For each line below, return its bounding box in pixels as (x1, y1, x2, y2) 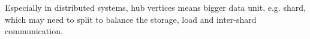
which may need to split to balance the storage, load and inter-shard (5, 13, 257, 25)
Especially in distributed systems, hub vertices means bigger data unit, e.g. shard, (5, 1, 306, 13)
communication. (5, 25, 63, 37)
